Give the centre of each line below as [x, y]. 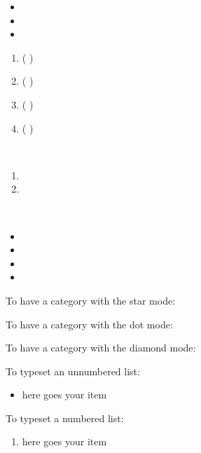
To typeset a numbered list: [65, 418]
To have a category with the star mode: [91, 300]
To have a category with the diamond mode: [101, 348]
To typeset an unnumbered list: [73, 371]
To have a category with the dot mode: [89, 324]
